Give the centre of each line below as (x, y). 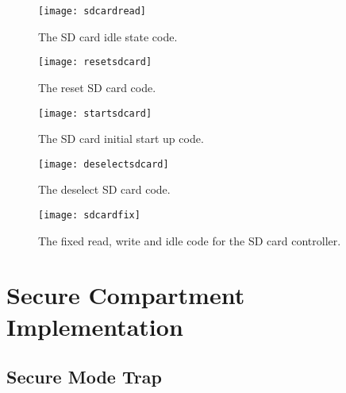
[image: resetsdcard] (95, 62)
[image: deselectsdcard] (104, 164)
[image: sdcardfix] (89, 215)
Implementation (95, 326)
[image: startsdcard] (95, 113)
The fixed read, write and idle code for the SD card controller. (190, 240)
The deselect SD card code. (104, 189)
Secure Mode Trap (84, 377)
